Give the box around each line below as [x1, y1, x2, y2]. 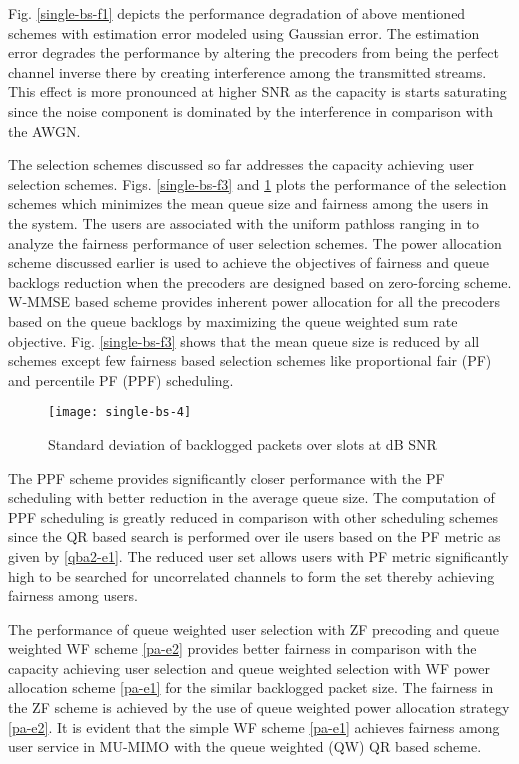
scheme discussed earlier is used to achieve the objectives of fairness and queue [8, 252, 490, 273]
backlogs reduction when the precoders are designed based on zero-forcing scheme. [8, 271, 512, 292]
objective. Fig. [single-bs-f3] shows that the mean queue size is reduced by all [8, 330, 480, 351]
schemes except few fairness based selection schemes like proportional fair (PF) [8, 350, 492, 371]
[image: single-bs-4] [48, 405, 192, 420]
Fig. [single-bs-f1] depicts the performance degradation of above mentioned [8, 3, 466, 23]
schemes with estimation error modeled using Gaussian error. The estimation [8, 22, 480, 43]
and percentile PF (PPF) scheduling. [8, 369, 234, 390]
